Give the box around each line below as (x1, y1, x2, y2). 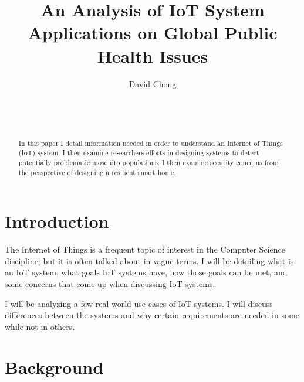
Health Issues (97, 43, 208, 67)
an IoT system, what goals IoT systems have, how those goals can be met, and (5, 266, 288, 278)
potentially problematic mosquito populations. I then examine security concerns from (18, 157, 279, 167)
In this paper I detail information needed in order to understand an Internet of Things (18, 138, 283, 148)
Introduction (5, 209, 109, 233)
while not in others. (5, 320, 75, 332)
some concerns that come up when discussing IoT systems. (5, 278, 215, 290)
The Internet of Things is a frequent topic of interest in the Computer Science (5, 243, 285, 255)
